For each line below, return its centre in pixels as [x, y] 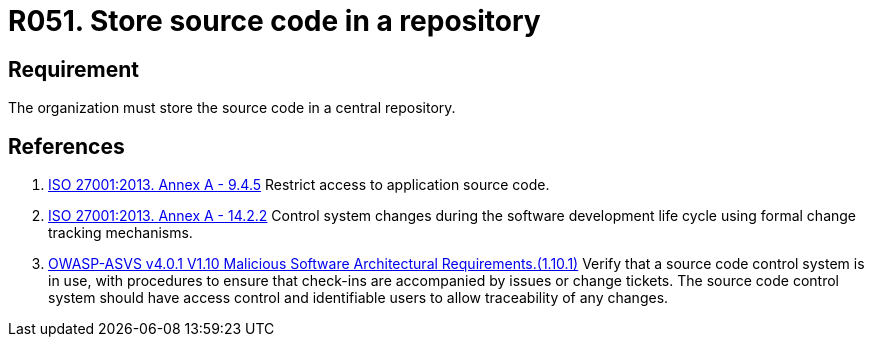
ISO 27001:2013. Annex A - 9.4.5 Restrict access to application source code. [299, 185]
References [66, 146]
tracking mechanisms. [120, 233]
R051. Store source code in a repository [274, 21]
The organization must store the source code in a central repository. [232, 108]
